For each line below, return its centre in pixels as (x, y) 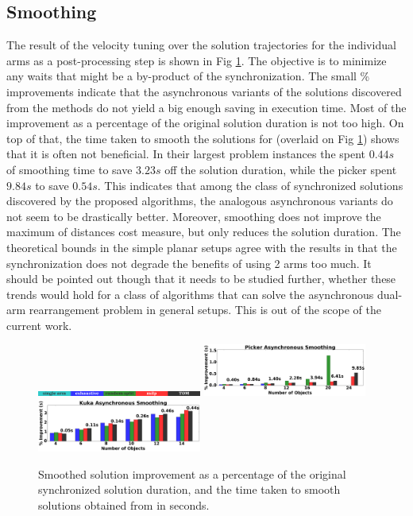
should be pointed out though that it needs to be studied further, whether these (201, 279)
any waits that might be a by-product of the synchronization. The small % (188, 76)
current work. (39, 325)
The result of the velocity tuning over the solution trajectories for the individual (201, 45)
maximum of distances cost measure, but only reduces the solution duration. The (204, 232)
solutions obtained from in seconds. (124, 504)
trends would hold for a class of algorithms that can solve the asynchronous (190, 294)
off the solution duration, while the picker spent (281, 169)
